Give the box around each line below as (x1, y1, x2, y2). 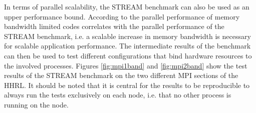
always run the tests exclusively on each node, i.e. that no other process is (4, 89, 231, 100)
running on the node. (4, 99, 69, 109)
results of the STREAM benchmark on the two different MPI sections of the (4, 70, 238, 80)
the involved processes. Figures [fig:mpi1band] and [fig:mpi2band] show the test (4, 60, 247, 70)
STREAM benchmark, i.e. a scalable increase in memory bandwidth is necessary (4, 30, 251, 41)
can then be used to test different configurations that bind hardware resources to (4, 50, 252, 60)
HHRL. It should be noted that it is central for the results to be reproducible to (4, 79, 250, 90)
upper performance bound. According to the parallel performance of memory (4, 11, 240, 21)
